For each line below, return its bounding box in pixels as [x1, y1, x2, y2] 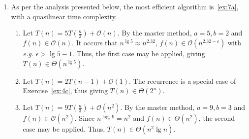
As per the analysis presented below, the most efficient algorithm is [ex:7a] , [11, 1, 239, 11]
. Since [74, 113, 95, 123]
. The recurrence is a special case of [128, 75, 236, 86]
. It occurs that [72, 37, 118, 48]
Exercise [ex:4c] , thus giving [23, 85, 108, 96]
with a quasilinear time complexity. [11, 11, 117, 21]
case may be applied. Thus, [23, 124, 105, 134]
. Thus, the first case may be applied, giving [72, 48, 205, 59]
